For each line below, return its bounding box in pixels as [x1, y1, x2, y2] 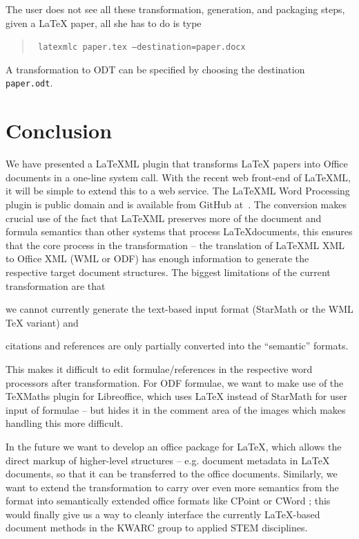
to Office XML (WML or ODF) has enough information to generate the [6, 251, 309, 266]
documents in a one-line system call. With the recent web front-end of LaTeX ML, [6, 170, 351, 184]
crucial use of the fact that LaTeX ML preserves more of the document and [6, 210, 322, 225]
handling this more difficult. [6, 416, 124, 430]
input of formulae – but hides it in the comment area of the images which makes [6, 402, 346, 417]
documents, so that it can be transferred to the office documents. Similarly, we [6, 466, 338, 481]
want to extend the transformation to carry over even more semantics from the [6, 479, 339, 494]
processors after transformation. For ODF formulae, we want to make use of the [6, 375, 344, 390]
